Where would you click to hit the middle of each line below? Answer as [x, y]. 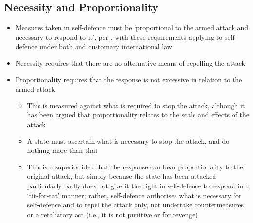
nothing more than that [62, 150]
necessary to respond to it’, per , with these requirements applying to [119, 37]
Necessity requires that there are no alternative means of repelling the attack [130, 63]
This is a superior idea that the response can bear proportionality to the [135, 166]
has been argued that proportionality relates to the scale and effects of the [138, 115]
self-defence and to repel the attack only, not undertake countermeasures [136, 205]
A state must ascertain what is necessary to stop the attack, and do [128, 140]
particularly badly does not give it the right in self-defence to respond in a [138, 185]
